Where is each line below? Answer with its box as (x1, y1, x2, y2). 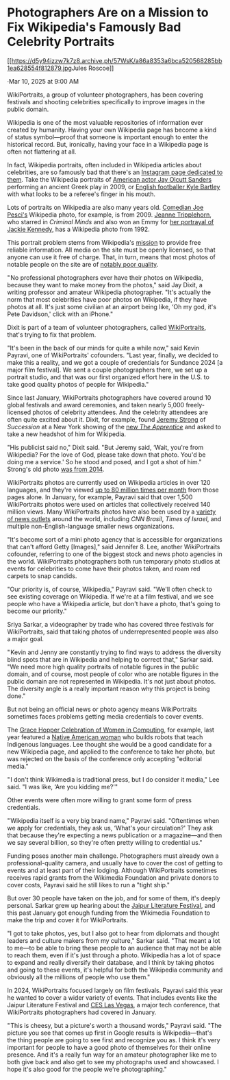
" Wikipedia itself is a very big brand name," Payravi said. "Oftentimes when (7, 816, 220, 824)
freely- (186, 400, 205, 409)
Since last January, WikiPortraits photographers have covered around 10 (7, 393, 212, 402)
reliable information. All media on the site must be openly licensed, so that (7, 245, 216, 254)
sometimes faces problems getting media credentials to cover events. (7, 712, 204, 721)
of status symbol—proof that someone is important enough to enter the (7, 132, 209, 141)
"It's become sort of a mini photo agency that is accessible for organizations (7, 535, 222, 543)
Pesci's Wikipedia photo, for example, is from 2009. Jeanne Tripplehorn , (7, 211, 212, 219)
